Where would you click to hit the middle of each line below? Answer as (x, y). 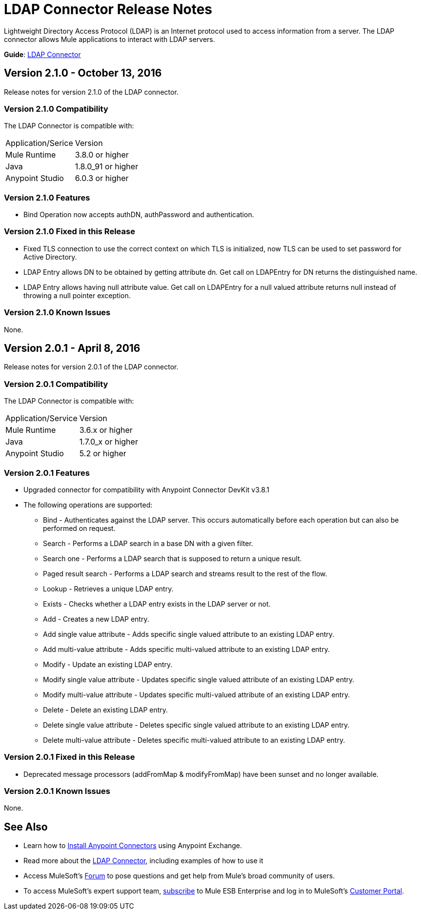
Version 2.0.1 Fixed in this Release (70, 757)
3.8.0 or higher (102, 155)
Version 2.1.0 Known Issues (57, 313)
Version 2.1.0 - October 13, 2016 (83, 73)
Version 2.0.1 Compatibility (56, 384)
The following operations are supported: (88, 505)
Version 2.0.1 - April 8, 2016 (72, 348)
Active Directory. (50, 257)
